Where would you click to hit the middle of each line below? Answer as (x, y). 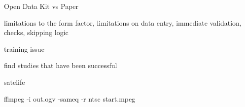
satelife (15, 82)
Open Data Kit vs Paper (41, 6)
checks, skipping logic (36, 32)
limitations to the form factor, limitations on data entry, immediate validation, (123, 22)
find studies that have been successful (61, 65)
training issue (24, 49)
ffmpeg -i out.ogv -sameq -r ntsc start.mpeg (70, 98)
